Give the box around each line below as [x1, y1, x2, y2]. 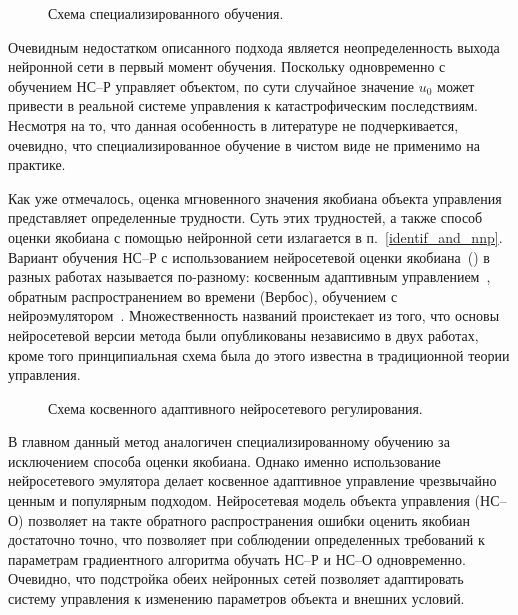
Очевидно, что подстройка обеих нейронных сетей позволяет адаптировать [8, 568, 464, 589]
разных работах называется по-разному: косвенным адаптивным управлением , [8, 266, 491, 287]
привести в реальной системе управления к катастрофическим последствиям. [8, 95, 478, 116]
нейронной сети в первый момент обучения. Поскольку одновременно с [8, 56, 446, 77]
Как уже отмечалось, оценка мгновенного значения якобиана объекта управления [8, 187, 502, 208]
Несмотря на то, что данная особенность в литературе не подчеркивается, [8, 114, 459, 135]
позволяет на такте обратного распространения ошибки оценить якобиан [28, 509, 470, 530]
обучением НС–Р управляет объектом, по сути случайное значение [8, 75, 415, 96]
